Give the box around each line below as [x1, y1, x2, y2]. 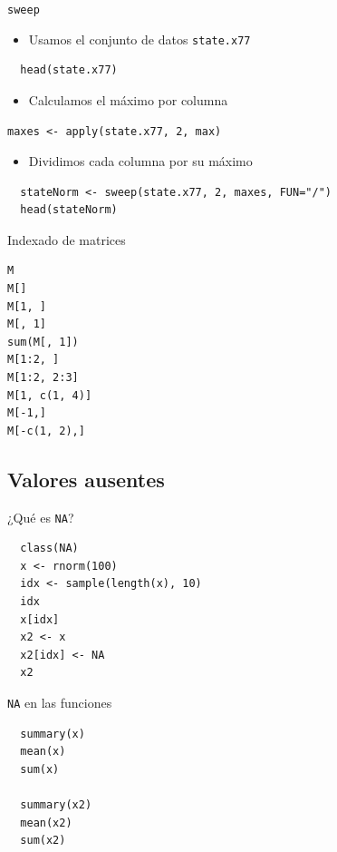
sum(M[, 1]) [7, 335, 79, 348]
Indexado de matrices [7, 230, 126, 249]
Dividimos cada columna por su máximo [28, 152, 253, 171]
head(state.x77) [20, 64, 118, 77]
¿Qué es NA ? [7, 507, 74, 526]
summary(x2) [20, 798, 92, 812]
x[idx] [20, 612, 60, 626]
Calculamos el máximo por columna [28, 90, 228, 109]
